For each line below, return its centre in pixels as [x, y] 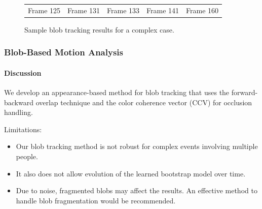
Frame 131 [84, 10]
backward [19, 102]
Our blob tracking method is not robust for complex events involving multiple [137, 146]
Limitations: [23, 129]
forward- [245, 92]
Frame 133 [123, 10]
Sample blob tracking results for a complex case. [99, 29]
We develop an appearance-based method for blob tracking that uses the [117, 92]
